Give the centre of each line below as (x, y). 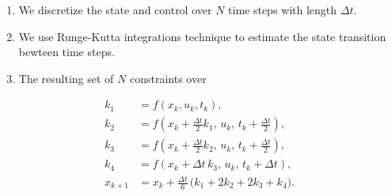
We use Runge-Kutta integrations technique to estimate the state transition (202, 36)
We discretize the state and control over (115, 9)
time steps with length (283, 9)
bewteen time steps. (67, 52)
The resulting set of (66, 78)
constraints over (168, 78)
